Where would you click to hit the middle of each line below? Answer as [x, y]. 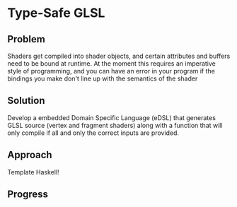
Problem [27, 39]
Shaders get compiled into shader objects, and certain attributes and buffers [119, 56]
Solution [26, 101]
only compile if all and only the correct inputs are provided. [93, 133]
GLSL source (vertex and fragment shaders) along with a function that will [115, 125]
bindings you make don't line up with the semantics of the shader [103, 78]
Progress [28, 195]
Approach [30, 155]
